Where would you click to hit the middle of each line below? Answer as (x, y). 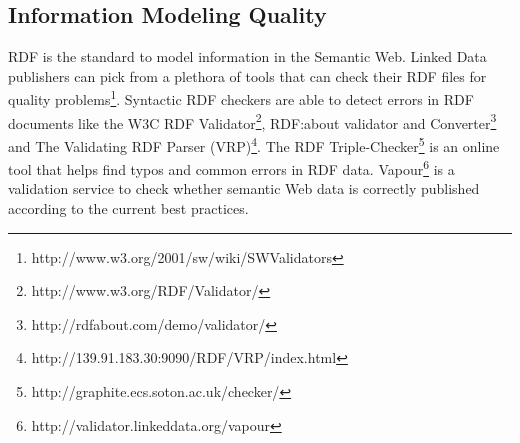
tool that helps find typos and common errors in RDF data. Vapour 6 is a (231, 167)
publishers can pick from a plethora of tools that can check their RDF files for (247, 75)
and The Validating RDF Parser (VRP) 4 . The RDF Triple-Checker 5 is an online (254, 144)
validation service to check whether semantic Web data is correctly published (244, 188)
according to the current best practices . (128, 207)
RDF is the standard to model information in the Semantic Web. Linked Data (247, 56)
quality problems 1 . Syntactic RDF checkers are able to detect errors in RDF (241, 98)
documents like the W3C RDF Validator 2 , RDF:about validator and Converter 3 (252, 121)
